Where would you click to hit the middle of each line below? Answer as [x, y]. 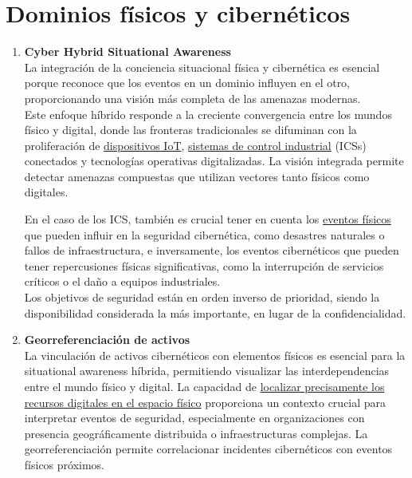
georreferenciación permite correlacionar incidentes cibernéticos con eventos [208, 449]
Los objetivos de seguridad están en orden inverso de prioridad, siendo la [202, 297]
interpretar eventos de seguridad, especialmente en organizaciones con [194, 418]
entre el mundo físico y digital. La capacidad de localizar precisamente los [204, 386]
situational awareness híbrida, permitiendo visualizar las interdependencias [207, 371]
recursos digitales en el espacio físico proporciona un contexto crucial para [205, 402]
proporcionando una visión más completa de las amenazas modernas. [192, 98]
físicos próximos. [65, 464]
